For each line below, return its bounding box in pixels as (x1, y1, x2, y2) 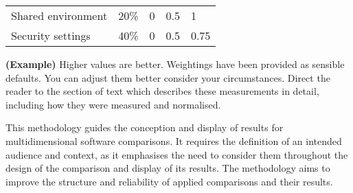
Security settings (11, 27, 91, 43)
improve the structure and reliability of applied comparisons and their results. (5, 174, 333, 188)
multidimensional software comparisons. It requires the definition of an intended (5, 133, 342, 148)
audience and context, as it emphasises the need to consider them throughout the (5, 147, 348, 161)
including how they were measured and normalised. (5, 97, 221, 111)
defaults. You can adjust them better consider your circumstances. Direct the (5, 70, 330, 84)
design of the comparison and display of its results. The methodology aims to (5, 161, 330, 175)
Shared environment (11, 8, 108, 23)
